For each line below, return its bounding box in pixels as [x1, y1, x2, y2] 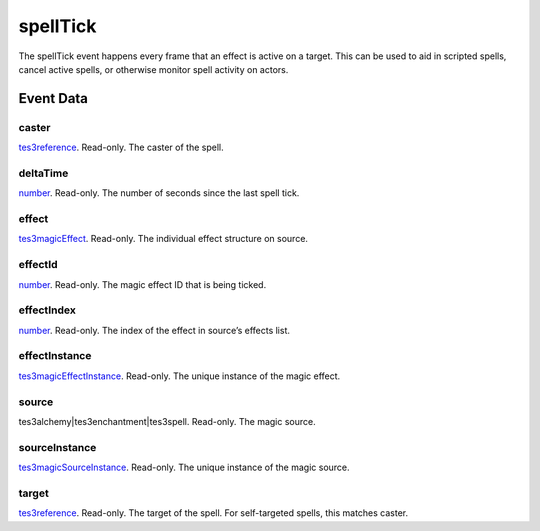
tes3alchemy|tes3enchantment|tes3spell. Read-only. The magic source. [18, 415, 316, 427]
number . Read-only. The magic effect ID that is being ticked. [18, 278, 267, 290]
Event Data [18, 90, 89, 107]
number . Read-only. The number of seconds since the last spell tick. [18, 187, 300, 199]
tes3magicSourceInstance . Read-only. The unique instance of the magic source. [18, 461, 350, 474]
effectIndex [18, 303, 77, 317]
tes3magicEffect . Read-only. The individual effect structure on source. [18, 233, 309, 245]
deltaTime [18, 166, 69, 180]
